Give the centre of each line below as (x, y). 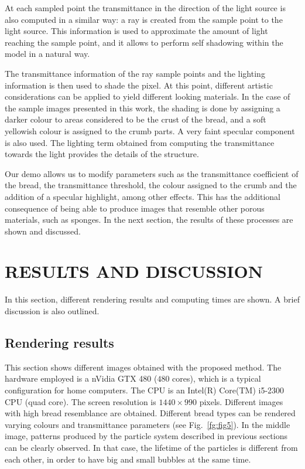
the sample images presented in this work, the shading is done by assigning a (143, 108)
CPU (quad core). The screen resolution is (80, 401)
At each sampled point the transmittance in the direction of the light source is (145, 8)
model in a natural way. (47, 54)
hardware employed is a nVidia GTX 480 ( (81, 378)
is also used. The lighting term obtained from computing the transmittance (140, 142)
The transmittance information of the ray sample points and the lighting (135, 73)
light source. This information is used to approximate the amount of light (136, 31)
